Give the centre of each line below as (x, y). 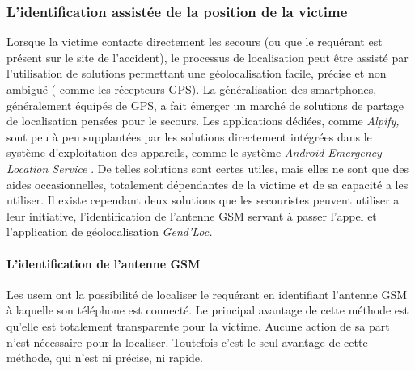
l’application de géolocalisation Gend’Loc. (110, 232)
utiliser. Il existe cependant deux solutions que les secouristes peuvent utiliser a (203, 200)
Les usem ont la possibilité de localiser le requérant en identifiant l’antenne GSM (207, 294)
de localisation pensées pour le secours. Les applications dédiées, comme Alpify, (203, 121)
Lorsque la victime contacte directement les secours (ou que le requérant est (195, 42)
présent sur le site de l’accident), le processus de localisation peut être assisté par (207, 57)
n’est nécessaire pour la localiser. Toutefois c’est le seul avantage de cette (187, 341)
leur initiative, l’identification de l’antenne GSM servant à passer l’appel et (192, 215)
